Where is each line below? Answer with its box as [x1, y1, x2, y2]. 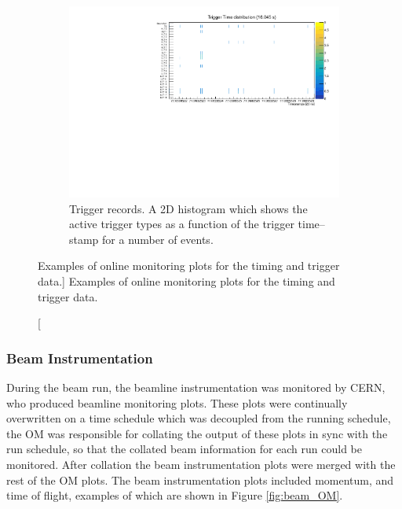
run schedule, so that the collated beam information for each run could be [6, 441, 362, 457]
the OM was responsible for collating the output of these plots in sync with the [6, 425, 388, 441]
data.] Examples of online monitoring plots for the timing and [38, 273, 335, 290]
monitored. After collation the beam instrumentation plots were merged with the [6, 456, 396, 473]
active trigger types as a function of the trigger [69, 216, 294, 232]
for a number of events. [102, 231, 214, 247]
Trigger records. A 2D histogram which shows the [69, 200, 308, 216]
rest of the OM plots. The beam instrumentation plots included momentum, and [6, 471, 394, 488]
